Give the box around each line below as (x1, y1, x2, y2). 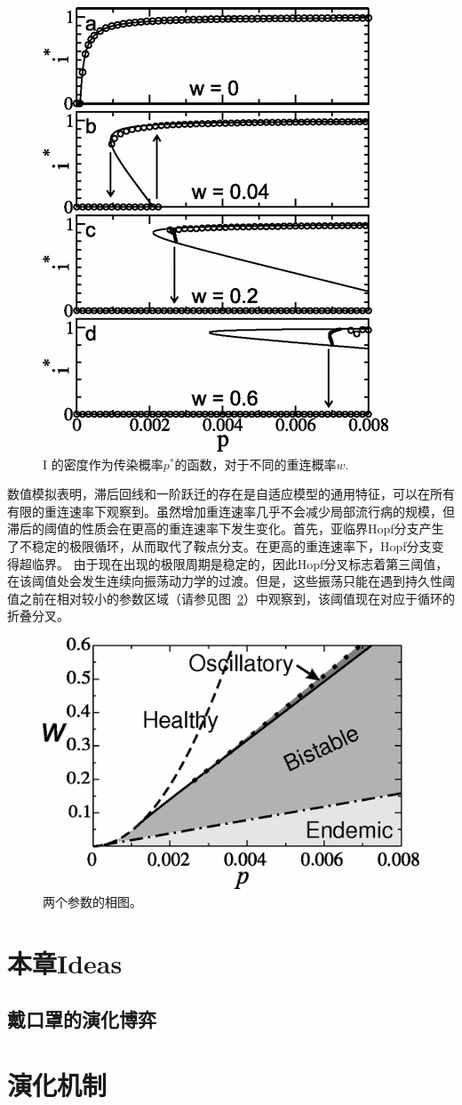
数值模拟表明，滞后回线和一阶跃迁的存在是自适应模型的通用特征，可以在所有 (7, 484, 455, 503)
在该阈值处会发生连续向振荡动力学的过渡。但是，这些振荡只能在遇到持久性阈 (7, 572, 455, 590)
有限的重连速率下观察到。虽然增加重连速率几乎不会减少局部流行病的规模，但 (7, 501, 455, 520)
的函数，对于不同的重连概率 (174, 454, 337, 473)
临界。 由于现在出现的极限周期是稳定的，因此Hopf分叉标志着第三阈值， (31, 554, 449, 573)
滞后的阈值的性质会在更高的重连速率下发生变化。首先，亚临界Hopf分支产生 (7, 519, 444, 538)
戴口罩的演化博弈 (7, 1005, 156, 1033)
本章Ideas (7, 944, 123, 981)
